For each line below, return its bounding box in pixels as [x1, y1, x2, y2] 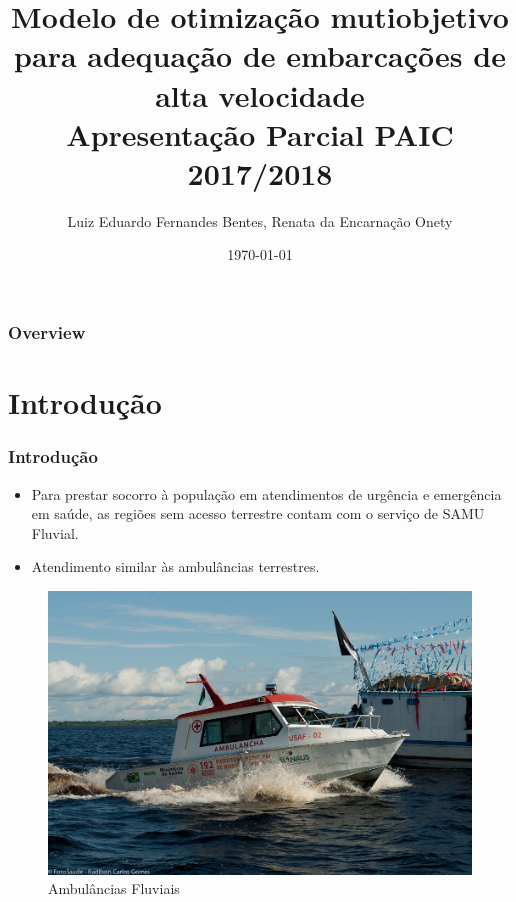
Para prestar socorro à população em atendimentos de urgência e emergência [31, 483, 502, 504]
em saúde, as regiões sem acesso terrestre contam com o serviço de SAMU [31, 503, 485, 524]
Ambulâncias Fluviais [48, 878, 180, 899]
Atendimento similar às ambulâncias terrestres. [31, 556, 320, 577]
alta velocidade [155, 74, 365, 115]
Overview [8, 320, 86, 345]
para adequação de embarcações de [14, 35, 506, 76]
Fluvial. [31, 522, 79, 543]
